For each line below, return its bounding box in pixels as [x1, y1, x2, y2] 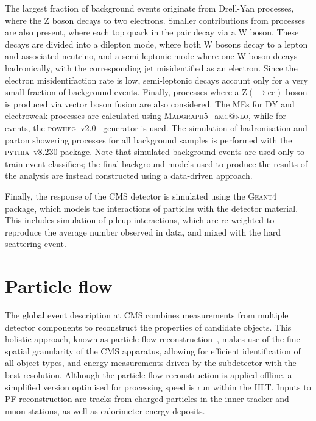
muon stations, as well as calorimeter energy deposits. [5, 404, 205, 417]
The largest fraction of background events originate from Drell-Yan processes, [5, 2, 294, 14]
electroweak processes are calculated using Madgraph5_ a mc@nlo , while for [5, 109, 286, 122]
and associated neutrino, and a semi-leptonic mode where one [5, 49, 234, 62]
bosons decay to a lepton [215, 37, 308, 50]
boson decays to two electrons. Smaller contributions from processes [52, 13, 306, 26]
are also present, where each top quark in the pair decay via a [5, 26, 236, 38]
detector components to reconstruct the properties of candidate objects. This [5, 320, 292, 333]
